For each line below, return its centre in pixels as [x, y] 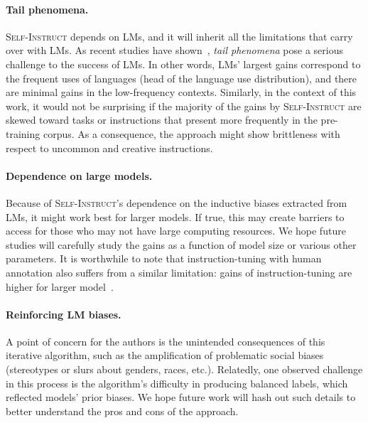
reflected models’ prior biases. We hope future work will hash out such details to [181, 397]
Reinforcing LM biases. [64, 314]
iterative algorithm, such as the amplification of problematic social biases [165, 355]
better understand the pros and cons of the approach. [122, 411]
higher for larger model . [60, 286]
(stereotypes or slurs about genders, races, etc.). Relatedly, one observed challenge [184, 369]
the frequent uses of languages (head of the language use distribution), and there [182, 78]
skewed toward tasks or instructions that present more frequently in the [162, 120]
